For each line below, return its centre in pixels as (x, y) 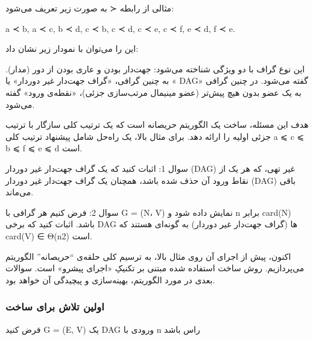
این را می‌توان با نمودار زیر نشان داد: (72, 49)
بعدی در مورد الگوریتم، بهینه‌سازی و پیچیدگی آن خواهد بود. (110, 279)
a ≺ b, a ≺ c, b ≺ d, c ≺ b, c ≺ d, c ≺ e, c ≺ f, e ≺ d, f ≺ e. (120, 28)
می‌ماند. (20, 192)
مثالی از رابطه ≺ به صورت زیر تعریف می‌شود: (90, 8)
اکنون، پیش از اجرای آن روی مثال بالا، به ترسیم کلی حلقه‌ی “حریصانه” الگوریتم (148, 256)
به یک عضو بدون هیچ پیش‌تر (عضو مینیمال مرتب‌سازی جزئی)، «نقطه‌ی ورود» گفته (153, 92)
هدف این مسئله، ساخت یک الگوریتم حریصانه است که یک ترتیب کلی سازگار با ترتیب (157, 124)
